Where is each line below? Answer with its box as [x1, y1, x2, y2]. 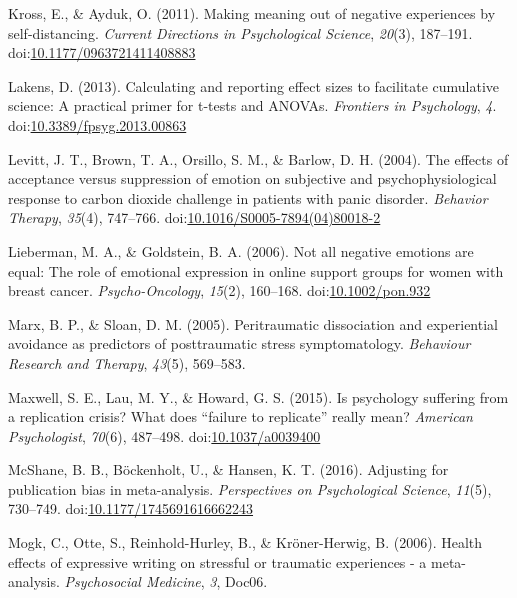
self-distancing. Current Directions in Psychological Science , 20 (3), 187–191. [8, 22, 473, 43]
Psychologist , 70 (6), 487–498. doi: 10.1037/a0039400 [8, 425, 321, 446]
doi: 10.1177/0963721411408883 [8, 42, 196, 63]
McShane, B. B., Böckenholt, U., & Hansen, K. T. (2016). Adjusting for [8, 459, 449, 480]
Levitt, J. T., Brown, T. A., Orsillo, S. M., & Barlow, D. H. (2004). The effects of [8, 148, 509, 169]
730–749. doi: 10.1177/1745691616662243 [8, 498, 254, 519]
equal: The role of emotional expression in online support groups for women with [8, 260, 504, 281]
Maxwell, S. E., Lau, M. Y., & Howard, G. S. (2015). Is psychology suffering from [8, 386, 509, 407]
